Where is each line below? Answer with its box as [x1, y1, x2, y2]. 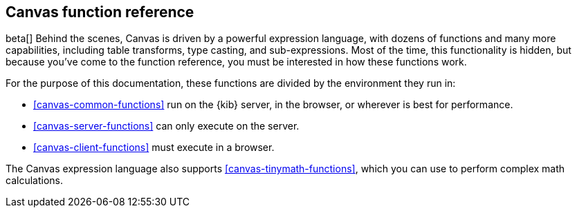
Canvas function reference [6, 3, 194, 21]
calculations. [6, 174, 63, 187]
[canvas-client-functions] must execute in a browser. [33, 141, 275, 154]
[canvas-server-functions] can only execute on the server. [33, 120, 300, 132]
